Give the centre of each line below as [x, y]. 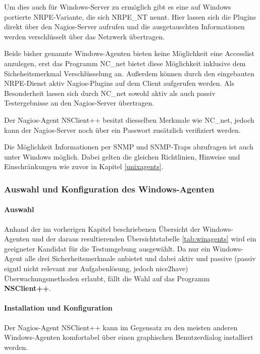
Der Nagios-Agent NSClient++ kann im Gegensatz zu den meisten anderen [121, 327]
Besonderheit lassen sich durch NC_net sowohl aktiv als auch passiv [110, 93]
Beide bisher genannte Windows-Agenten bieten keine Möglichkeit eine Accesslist [129, 53]
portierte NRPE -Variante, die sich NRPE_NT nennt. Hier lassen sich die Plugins [130, 16]
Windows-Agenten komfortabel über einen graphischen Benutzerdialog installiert [129, 337]
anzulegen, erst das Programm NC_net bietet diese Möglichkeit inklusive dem [125, 63]
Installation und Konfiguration [58, 308]
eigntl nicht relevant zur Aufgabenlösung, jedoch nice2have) [96, 268]
